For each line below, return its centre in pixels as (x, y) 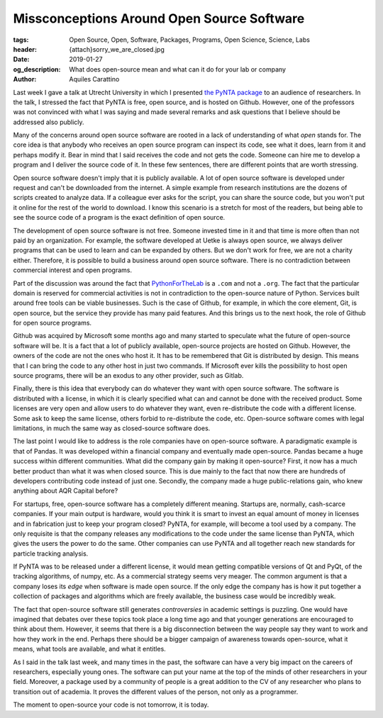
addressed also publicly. (49, 122)
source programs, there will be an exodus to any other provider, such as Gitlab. (128, 376)
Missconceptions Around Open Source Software (159, 18)
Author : (25, 79)
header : (25, 49)
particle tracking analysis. (51, 554)
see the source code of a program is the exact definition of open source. (119, 218)
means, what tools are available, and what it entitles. (89, 649)
